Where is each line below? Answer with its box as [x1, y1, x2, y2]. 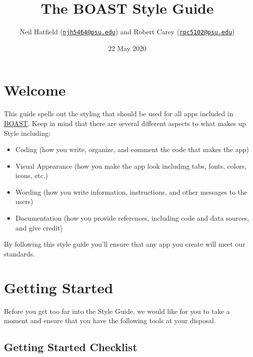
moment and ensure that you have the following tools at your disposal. [4, 315, 216, 326]
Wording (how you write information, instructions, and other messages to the [15, 186, 248, 197]
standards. [4, 248, 35, 258]
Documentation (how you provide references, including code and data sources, [15, 213, 250, 223]
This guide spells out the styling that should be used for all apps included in [4, 108, 233, 119]
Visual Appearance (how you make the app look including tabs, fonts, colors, [15, 160, 247, 171]
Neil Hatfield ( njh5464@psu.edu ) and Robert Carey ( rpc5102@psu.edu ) [20, 26, 235, 37]
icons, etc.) [15, 170, 48, 180]
